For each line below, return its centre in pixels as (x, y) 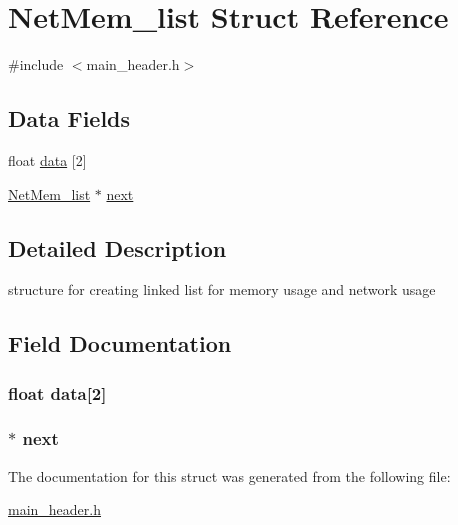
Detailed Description (117, 247)
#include (36, 64)
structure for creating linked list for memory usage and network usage (222, 289)
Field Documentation (120, 343)
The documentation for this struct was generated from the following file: (229, 475)
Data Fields (69, 118)
